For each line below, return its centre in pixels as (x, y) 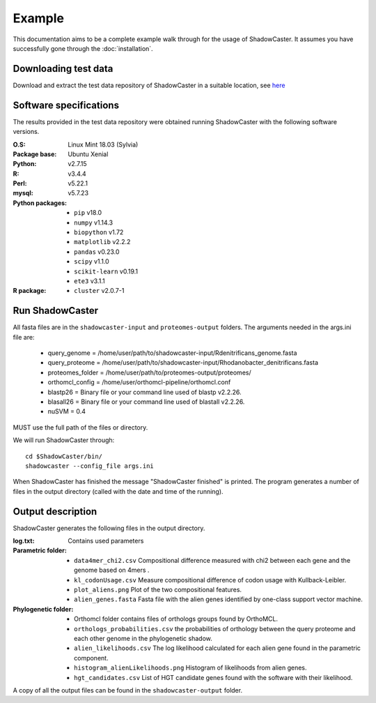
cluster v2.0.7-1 (99, 291)
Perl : (20, 183)
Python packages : (40, 203)
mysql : (23, 193)
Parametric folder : (40, 550)
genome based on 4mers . (112, 570)
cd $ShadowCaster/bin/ (64, 456)
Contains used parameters (106, 541)
